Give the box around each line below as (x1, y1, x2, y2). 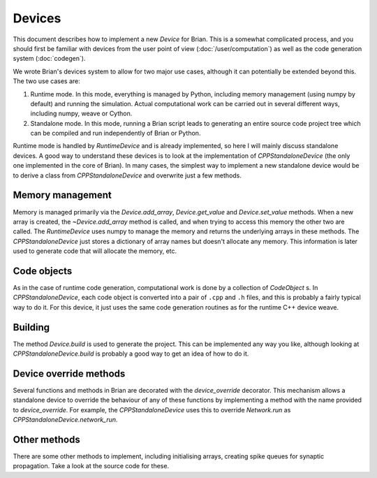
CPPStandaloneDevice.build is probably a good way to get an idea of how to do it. (13, 349, 249, 358)
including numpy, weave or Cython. (30, 109, 133, 118)
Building (13, 321, 50, 333)
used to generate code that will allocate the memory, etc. (13, 247, 177, 255)
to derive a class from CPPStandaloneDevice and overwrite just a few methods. (13, 171, 242, 180)
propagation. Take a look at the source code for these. (13, 462, 170, 470)
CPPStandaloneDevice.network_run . (13, 416, 118, 424)
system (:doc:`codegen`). (13, 55, 86, 63)
